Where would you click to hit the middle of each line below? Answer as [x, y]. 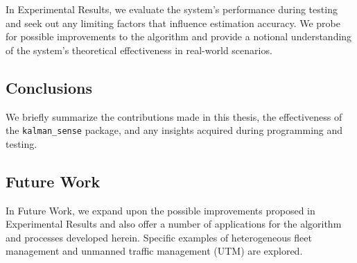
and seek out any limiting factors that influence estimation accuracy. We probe [173, 23]
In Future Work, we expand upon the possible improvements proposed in [160, 210]
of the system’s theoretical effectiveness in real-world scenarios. [139, 50]
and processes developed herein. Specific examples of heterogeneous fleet [159, 237]
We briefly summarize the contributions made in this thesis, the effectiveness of [174, 116]
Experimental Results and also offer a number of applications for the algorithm [174, 224]
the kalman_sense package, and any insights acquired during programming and [174, 130]
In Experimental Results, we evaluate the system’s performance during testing [172, 9]
